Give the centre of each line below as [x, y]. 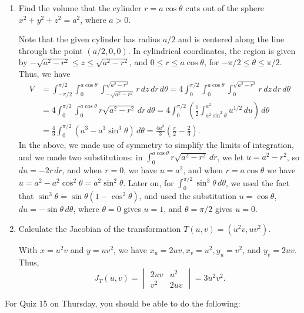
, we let [230, 156]
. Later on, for [148, 182]
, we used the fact [258, 182]
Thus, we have [44, 73]
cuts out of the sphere [225, 8]
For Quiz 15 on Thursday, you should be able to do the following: [123, 303]
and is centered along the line [231, 39]
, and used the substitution [188, 196]
